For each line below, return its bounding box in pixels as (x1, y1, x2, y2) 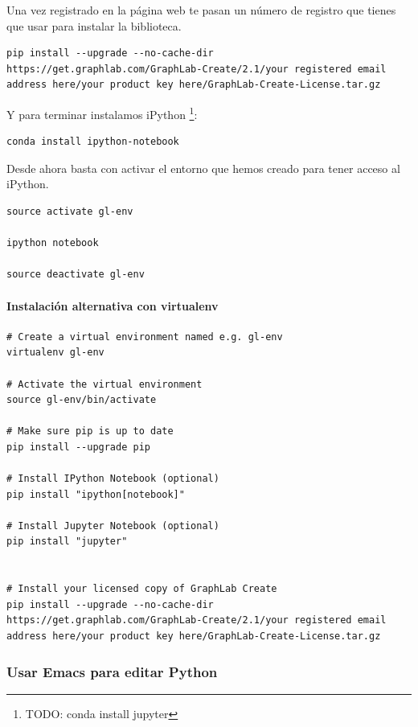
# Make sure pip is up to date (6, 425, 174, 437)
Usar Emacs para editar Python (6, 661, 218, 681)
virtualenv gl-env (6, 347, 104, 359)
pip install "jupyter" (6, 536, 128, 548)
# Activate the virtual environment (6, 378, 203, 390)
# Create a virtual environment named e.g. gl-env (6, 331, 283, 343)
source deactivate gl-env (6, 269, 145, 281)
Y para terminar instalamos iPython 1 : (6, 103, 198, 122)
